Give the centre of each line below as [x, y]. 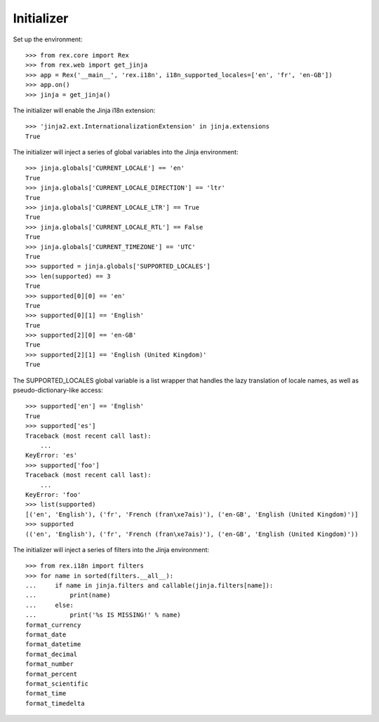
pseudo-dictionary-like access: [58, 390]
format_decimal [52, 654]
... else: [49, 605]
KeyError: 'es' [52, 455]
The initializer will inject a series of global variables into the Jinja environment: [126, 152]
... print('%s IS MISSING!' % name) [104, 615]
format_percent [52, 674]
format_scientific [57, 683]
